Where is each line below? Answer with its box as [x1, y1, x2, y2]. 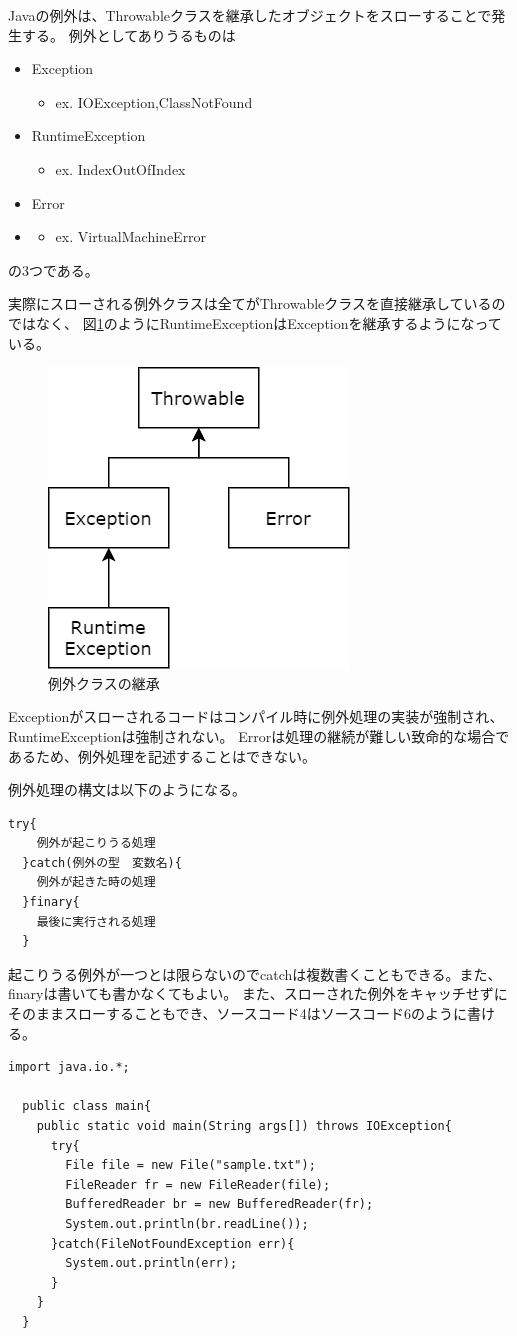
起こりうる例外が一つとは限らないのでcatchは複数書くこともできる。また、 [8, 963, 502, 984]
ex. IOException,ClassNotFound [55, 91, 253, 112]
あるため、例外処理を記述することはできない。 [8, 745, 316, 766]
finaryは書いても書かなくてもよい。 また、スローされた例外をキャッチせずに [8, 983, 508, 1004]
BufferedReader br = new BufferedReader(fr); [65, 1197, 374, 1212]
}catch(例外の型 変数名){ [22, 855, 182, 870]
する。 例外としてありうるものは [21, 24, 236, 45]
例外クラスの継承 [48, 672, 160, 693]
